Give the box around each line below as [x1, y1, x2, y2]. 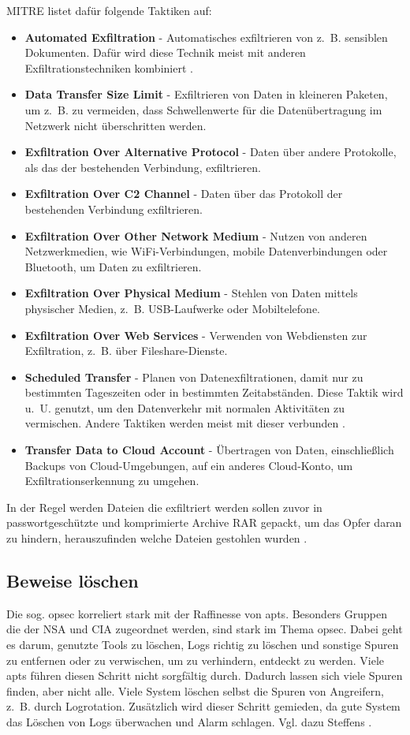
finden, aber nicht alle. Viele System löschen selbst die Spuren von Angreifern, [6, 682, 384, 699]
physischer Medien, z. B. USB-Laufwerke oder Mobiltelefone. [24, 300, 320, 316]
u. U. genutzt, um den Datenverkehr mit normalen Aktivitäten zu [24, 399, 345, 416]
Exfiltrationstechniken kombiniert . [24, 59, 193, 76]
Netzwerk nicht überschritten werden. [24, 117, 207, 133]
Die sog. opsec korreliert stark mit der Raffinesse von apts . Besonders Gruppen [6, 605, 387, 621]
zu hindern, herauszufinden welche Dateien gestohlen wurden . [6, 530, 307, 547]
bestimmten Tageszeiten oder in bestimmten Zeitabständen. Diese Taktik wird [24, 384, 404, 401]
